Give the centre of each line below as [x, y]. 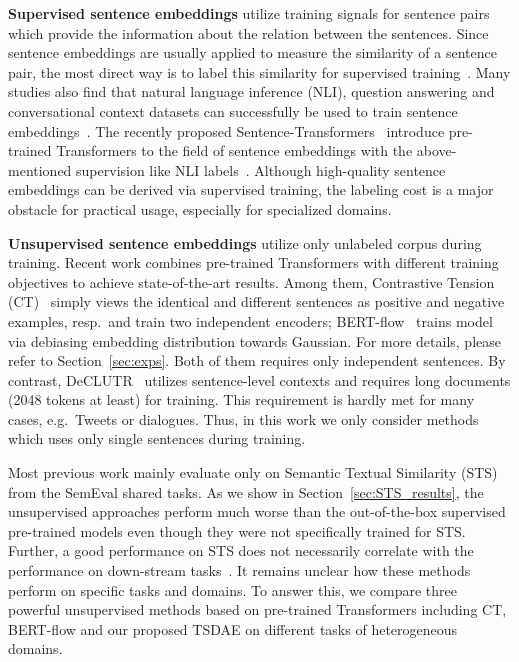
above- [436, 150]
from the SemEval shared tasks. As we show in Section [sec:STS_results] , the [246, 491]
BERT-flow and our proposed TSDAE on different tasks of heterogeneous [233, 628]
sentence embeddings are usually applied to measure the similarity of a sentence [252, 52]
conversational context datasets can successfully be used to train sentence [233, 110]
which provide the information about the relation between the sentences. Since [248, 32]
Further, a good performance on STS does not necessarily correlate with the [241, 550]
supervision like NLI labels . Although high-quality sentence [261, 169]
